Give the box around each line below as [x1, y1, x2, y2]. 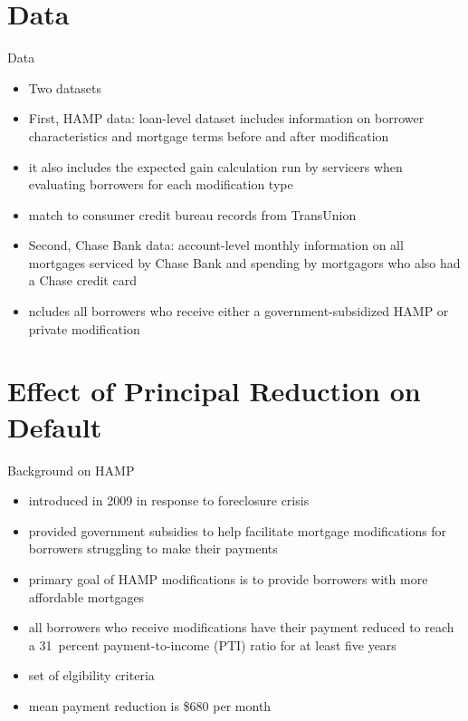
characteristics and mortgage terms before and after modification [28, 126, 389, 145]
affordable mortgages [28, 587, 145, 606]
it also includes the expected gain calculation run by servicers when [28, 157, 403, 176]
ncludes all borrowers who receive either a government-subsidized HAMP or [28, 302, 449, 321]
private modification [28, 319, 140, 338]
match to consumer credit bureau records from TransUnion [28, 205, 357, 224]
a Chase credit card [28, 271, 137, 290]
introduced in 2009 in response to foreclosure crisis [28, 491, 310, 510]
